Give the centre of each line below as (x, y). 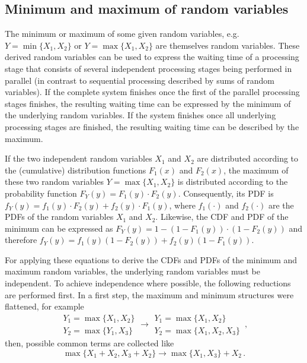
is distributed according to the (233, 181)
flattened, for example (44, 306)
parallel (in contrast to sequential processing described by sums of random (140, 80)
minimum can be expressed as (59, 228)
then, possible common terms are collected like (89, 343)
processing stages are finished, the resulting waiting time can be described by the (152, 126)
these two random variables (55, 181)
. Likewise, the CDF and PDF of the (222, 217)
